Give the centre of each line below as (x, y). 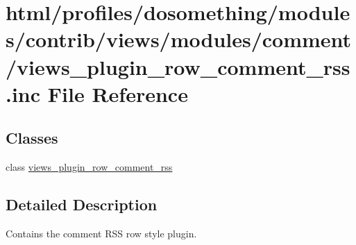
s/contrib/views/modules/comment (179, 39)
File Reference (118, 93)
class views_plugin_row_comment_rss (89, 167)
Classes (32, 138)
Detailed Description (82, 204)
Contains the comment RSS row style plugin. (101, 233)
